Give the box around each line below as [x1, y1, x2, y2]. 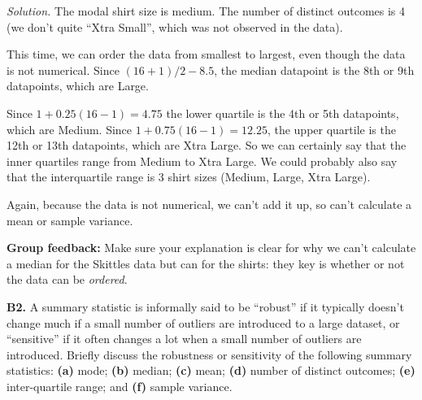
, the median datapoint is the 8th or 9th [214, 61, 415, 78]
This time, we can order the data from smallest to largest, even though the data [7, 46, 406, 63]
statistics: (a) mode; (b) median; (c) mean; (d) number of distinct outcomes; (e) [7, 362, 415, 379]
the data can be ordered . [7, 271, 128, 288]
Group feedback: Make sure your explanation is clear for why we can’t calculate [7, 239, 416, 256]
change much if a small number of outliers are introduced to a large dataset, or [7, 314, 400, 331]
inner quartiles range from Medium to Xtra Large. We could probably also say [7, 152, 398, 169]
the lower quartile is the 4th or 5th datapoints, [166, 104, 399, 121]
